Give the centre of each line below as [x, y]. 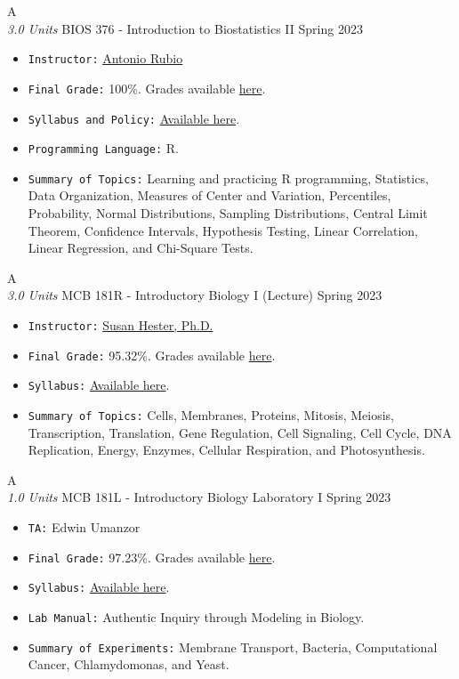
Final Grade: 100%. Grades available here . [147, 88]
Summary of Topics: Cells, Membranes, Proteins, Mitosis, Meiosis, [211, 415]
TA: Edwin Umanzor [84, 527]
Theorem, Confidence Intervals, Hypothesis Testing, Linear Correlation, [223, 230]
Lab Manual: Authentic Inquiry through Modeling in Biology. [196, 617]
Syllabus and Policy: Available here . [134, 118]
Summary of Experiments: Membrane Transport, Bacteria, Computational [233, 647]
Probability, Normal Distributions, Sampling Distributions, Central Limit [228, 213]
